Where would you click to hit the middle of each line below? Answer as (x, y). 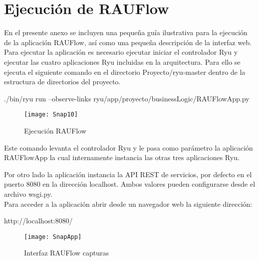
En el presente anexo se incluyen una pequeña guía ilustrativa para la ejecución (126, 32)
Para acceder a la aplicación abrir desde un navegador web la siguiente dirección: (128, 204)
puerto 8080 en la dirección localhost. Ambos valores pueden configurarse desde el (130, 184)
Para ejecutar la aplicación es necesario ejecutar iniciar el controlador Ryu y (121, 52)
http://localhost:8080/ (38, 221)
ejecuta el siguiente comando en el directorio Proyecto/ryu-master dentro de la (125, 72)
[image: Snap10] (51, 115)
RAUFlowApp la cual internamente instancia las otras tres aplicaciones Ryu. (122, 157)
